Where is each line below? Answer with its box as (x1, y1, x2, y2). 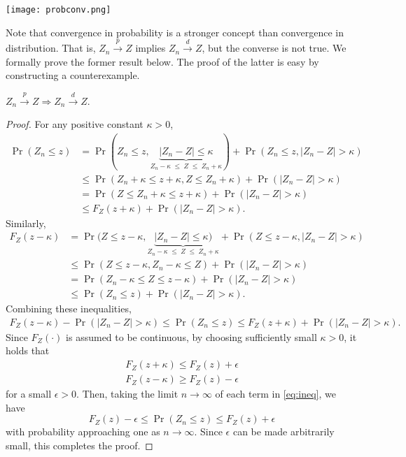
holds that (6, 343, 50, 358)
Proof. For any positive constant (6, 117, 143, 131)
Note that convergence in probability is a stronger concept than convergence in (6, 24, 344, 39)
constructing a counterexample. (6, 68, 140, 82)
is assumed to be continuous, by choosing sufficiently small (66, 329, 317, 344)
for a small (6, 386, 52, 401)
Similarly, (6, 215, 46, 230)
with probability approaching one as (6, 424, 160, 439)
